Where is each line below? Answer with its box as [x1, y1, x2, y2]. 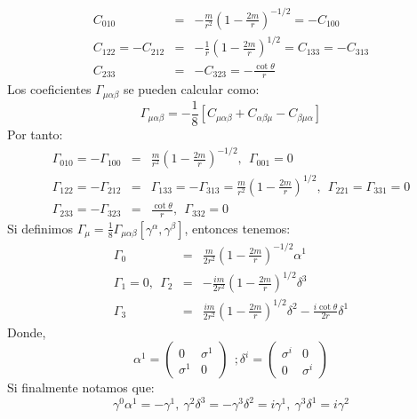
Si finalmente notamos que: [7, 378, 155, 397]
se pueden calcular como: [123, 80, 260, 99]
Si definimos [7, 218, 73, 237]
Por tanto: [7, 124, 63, 143]
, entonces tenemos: [184, 218, 291, 237]
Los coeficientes [7, 80, 92, 99]
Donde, [7, 322, 46, 341]
